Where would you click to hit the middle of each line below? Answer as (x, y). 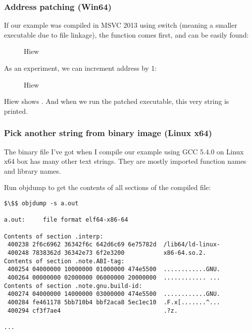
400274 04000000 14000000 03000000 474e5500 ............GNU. (114, 294)
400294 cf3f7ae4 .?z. (93, 310)
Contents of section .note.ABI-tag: (64, 261)
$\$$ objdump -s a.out (41, 203)
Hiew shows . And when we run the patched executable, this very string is (117, 101)
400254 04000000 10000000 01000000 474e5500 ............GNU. (114, 269)
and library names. (32, 170)
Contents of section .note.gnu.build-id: (73, 286)
